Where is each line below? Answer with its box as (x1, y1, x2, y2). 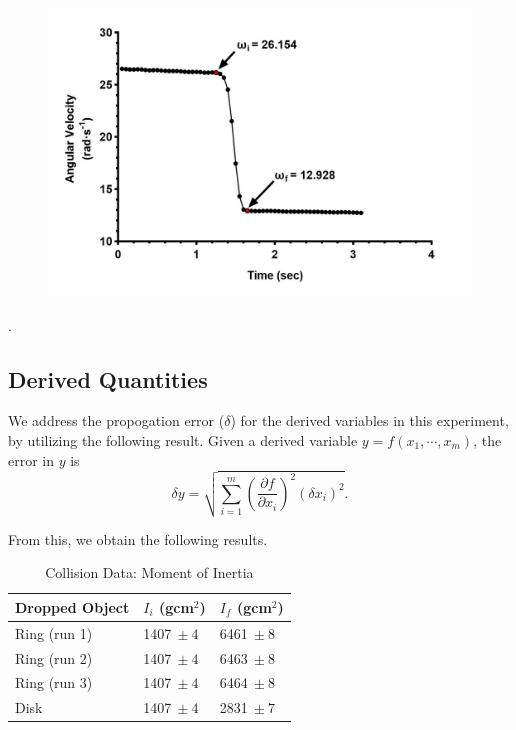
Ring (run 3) (15, 672, 93, 693)
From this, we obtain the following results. (8, 528, 268, 549)
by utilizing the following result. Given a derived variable (8, 430, 358, 450)
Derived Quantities (8, 363, 208, 394)
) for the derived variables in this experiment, (230, 410, 509, 431)
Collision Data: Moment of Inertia (45, 562, 254, 583)
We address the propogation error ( (8, 410, 225, 431)
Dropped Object (15, 596, 130, 617)
